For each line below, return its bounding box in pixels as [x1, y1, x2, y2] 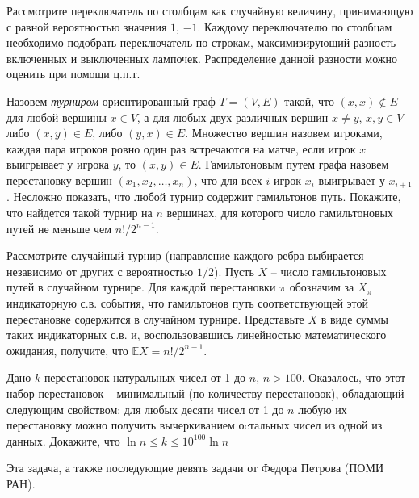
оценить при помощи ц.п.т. [6, 65, 140, 82]
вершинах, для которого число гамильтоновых [166, 203, 393, 220]
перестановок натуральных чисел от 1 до [44, 369, 246, 386]
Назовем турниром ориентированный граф [6, 92, 216, 109]
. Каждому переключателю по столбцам [197, 18, 392, 35]
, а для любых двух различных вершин [136, 108, 329, 125]
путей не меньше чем [6, 220, 112, 236]
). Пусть [213, 262, 254, 279]
